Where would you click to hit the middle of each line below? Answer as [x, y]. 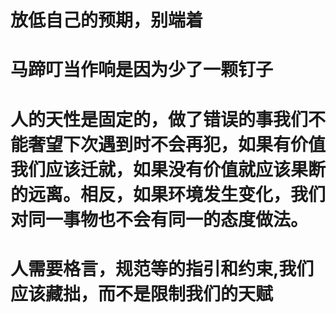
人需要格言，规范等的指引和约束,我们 [162, 268]
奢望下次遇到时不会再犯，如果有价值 [177, 144]
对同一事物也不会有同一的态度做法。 [159, 219]
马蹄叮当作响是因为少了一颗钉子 [142, 70]
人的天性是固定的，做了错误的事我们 [159, 119]
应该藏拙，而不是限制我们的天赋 [142, 293]
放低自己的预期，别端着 [107, 20]
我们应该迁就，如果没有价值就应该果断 [168, 169]
